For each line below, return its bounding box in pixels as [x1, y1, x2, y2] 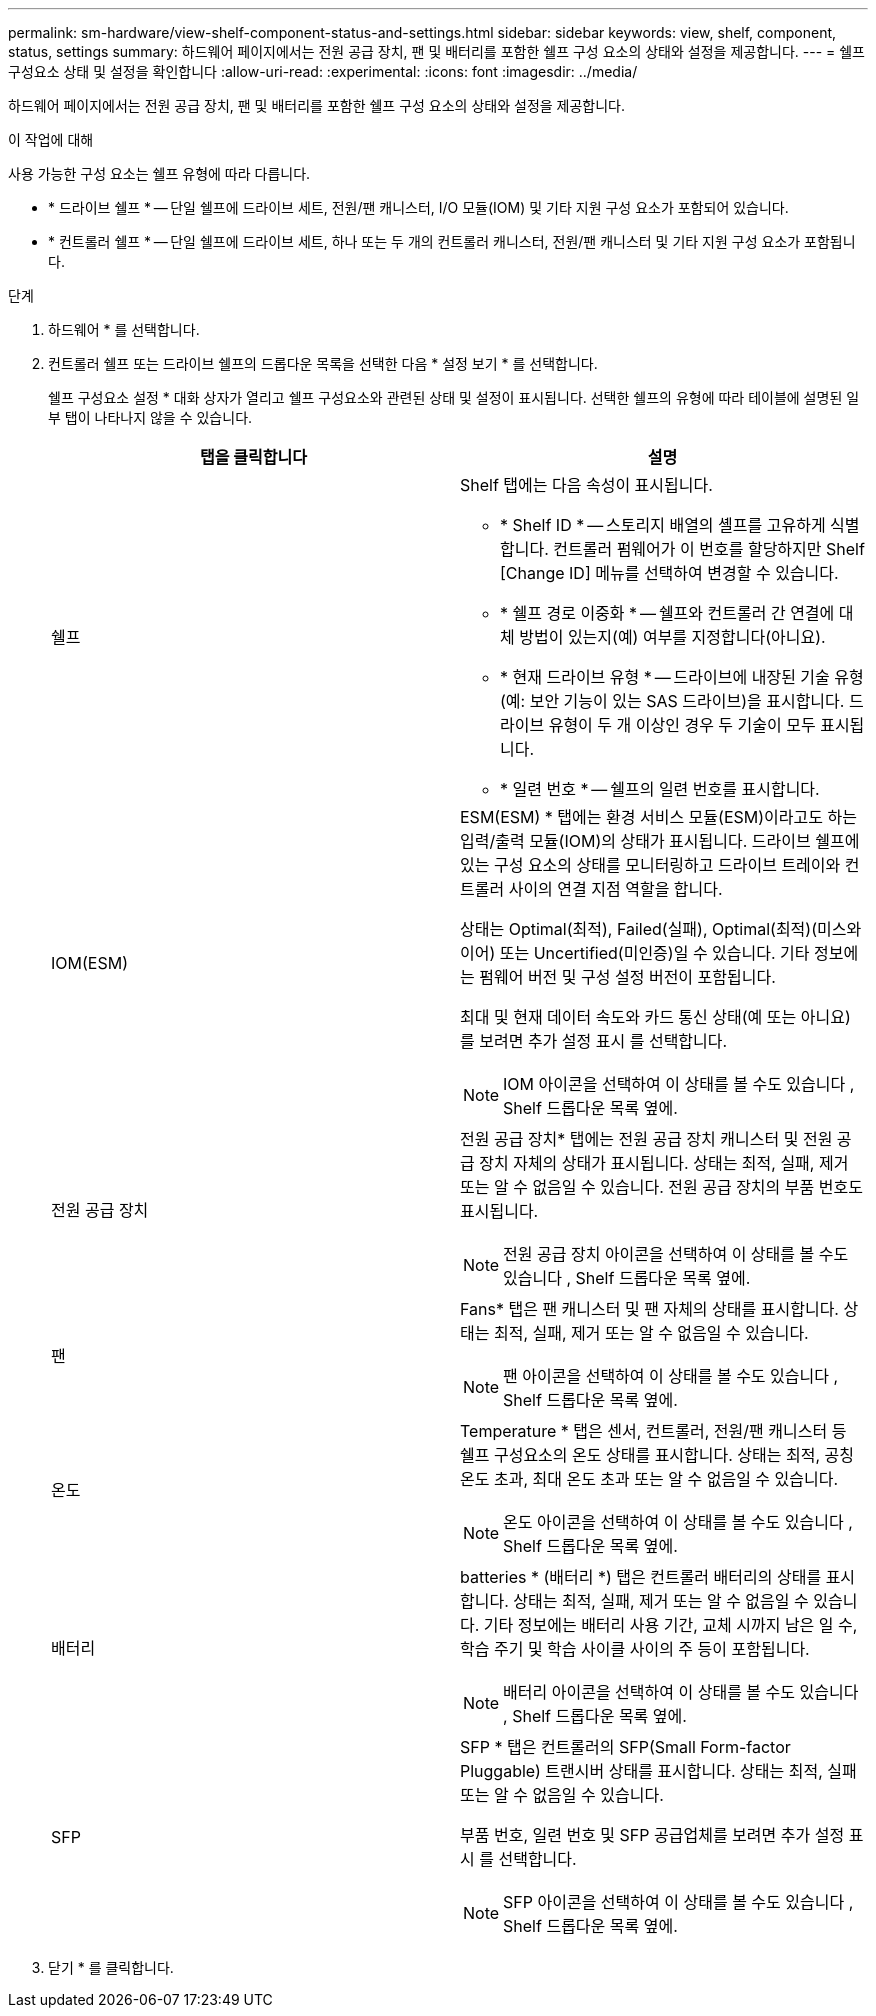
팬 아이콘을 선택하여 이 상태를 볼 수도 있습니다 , [503, 1366, 839, 1386]
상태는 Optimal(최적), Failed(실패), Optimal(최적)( [460, 919, 817, 939]
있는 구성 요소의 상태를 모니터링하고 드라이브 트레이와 [460, 855, 841, 875]
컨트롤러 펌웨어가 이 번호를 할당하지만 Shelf [553, 539, 865, 559]
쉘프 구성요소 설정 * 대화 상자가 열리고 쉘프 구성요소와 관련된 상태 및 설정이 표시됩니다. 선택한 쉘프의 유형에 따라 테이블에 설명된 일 [48, 389, 860, 406]
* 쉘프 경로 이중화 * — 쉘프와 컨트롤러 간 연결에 [500, 603, 835, 623]
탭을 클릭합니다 [200, 447, 307, 467]
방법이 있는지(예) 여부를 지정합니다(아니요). [519, 627, 826, 647]
